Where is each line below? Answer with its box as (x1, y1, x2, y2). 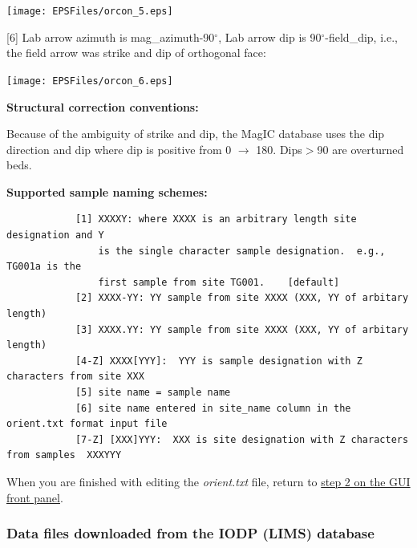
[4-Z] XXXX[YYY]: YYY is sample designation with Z (75, 355, 362, 367)
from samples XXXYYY (6, 449, 122, 461)
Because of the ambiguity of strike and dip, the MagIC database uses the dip (6, 125, 385, 142)
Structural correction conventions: (6, 98, 199, 115)
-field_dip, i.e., (325, 28, 398, 45)
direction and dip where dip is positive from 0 (6, 140, 232, 157)
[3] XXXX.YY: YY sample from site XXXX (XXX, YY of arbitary (75, 323, 409, 335)
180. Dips (256, 140, 302, 157)
